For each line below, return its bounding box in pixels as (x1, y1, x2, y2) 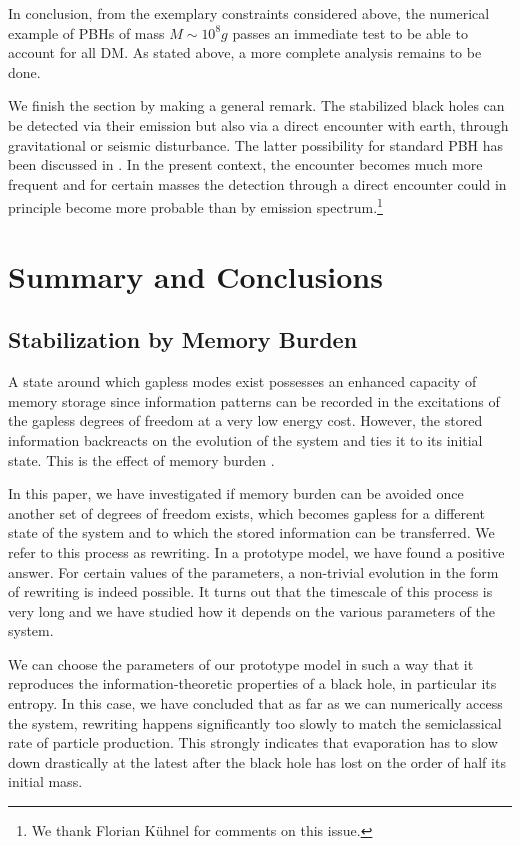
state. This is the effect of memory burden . (8, 449, 275, 470)
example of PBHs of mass (8, 22, 165, 43)
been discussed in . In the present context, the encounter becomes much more (8, 154, 483, 175)
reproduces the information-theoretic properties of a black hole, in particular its (8, 673, 497, 694)
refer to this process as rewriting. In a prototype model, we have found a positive (8, 541, 505, 562)
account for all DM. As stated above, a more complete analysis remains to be (8, 42, 482, 63)
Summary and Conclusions (8, 255, 383, 296)
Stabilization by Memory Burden (8, 324, 358, 355)
